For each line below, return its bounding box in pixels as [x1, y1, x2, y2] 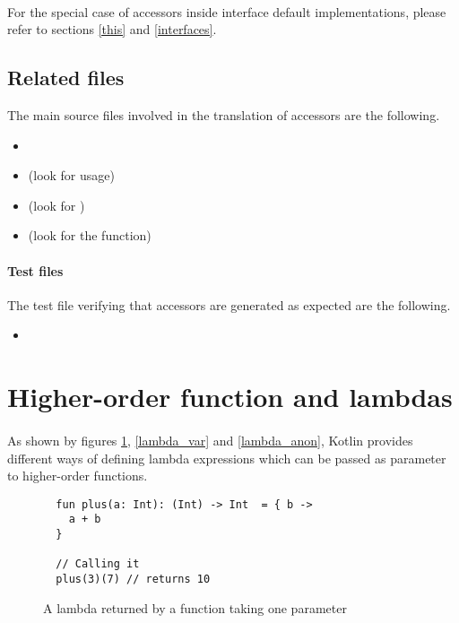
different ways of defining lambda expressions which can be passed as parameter [7, 448, 446, 467]
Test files [7, 261, 64, 280]
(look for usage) [28, 166, 115, 185]
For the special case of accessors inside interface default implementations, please [7, 2, 446, 21]
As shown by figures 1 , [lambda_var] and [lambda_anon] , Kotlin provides [7, 430, 413, 449]
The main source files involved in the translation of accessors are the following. [7, 105, 440, 124]
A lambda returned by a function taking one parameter [43, 598, 347, 617]
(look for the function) [28, 226, 152, 245]
